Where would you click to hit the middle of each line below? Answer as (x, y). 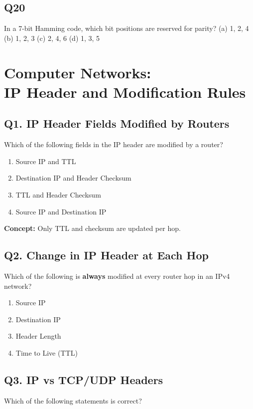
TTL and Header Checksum (58, 194)
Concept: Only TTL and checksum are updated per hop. (92, 228)
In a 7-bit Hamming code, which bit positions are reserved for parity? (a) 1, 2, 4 (126, 28)
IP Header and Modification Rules (125, 92)
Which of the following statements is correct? (73, 400)
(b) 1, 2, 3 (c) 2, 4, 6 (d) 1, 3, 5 (52, 38)
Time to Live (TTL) (47, 352)
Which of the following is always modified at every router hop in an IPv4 (117, 276)
